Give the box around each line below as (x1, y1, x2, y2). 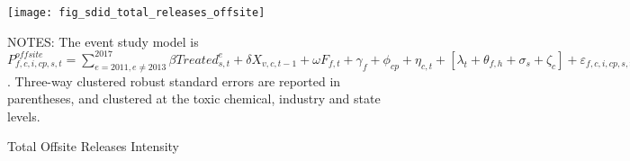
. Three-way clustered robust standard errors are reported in (7, 71, 341, 90)
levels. (7, 106, 40, 125)
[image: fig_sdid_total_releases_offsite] (7, 6, 265, 19)
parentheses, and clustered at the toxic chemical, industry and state (7, 89, 381, 108)
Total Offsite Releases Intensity (7, 137, 180, 156)
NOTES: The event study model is (7, 31, 199, 50)
